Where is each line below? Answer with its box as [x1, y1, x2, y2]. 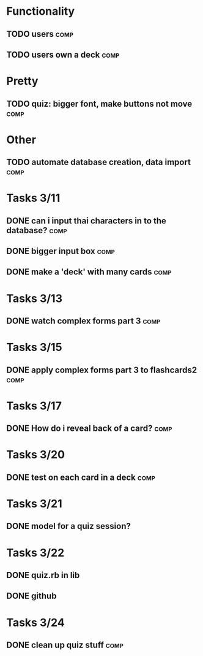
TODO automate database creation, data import [6, 157, 191, 168]
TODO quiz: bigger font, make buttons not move [6, 98, 193, 109]
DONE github [6, 591, 57, 601]
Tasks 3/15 [6, 341, 62, 354]
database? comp [6, 225, 67, 236]
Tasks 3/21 [6, 496, 62, 511]
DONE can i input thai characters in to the [6, 215, 167, 226]
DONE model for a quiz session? [6, 521, 131, 531]
